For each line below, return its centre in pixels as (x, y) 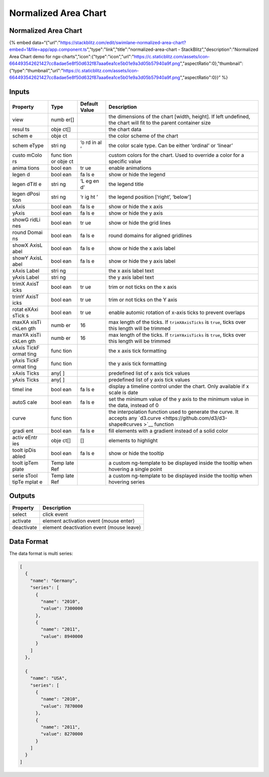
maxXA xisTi (27, 322)
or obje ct (62, 161)
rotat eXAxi (25, 309)
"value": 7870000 (62, 706)
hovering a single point (135, 469)
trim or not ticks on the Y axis (143, 300)
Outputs (22, 496)
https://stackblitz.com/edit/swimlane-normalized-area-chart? (123, 43)
